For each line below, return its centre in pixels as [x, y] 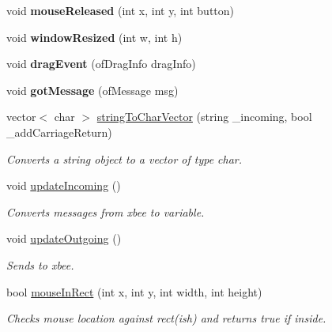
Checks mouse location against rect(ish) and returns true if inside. [166, 318]
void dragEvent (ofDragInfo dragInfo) [101, 64]
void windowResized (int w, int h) [94, 37]
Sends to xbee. [40, 264]
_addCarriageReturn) [59, 132]
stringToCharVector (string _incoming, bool [204, 117]
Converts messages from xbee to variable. [106, 211]
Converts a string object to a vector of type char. [124, 158]
